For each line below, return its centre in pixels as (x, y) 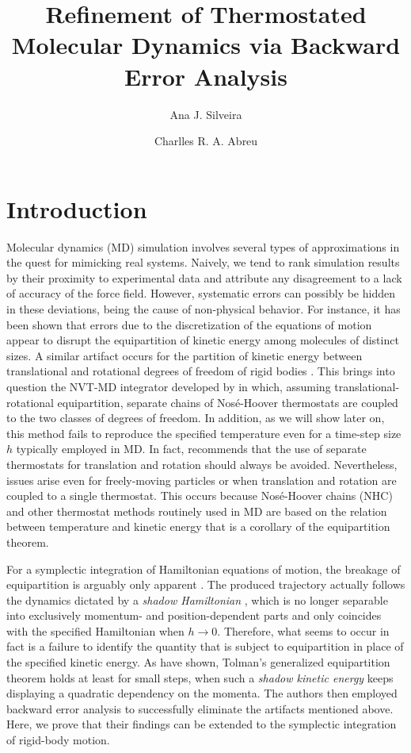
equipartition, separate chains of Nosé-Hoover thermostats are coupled (228, 402)
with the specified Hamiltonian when (95, 630)
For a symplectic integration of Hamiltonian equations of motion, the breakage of (204, 569)
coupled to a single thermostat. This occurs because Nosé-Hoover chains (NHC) (200, 496)
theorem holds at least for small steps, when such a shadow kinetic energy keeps (200, 677)
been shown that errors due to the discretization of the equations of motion (189, 324)
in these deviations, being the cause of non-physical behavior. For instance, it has (204, 309)
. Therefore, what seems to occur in (303, 630)
